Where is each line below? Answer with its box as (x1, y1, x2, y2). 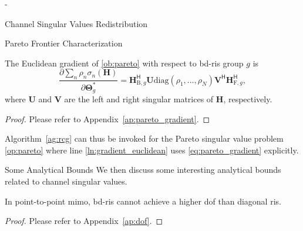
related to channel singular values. (5, 175, 127, 187)
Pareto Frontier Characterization (5, 37, 123, 49)
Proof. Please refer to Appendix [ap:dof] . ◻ (5, 215, 163, 227)
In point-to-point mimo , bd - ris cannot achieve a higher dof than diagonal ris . (5, 195, 281, 207)
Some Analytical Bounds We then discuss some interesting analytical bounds (5, 163, 281, 176)
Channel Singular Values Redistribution (5, 17, 148, 29)
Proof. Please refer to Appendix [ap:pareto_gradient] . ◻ (5, 112, 210, 125)
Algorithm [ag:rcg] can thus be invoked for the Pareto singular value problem (5, 132, 284, 145)
